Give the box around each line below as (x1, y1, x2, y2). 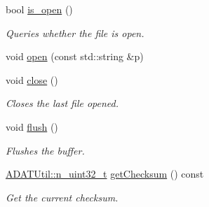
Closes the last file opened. (6, 96, 119, 110)
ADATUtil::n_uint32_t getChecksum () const (6, 166, 204, 181)
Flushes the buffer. (6, 143, 85, 157)
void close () (6, 72, 58, 87)
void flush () (6, 119, 58, 134)
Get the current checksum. (6, 190, 119, 204)
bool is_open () (6, 2, 73, 16)
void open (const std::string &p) (6, 49, 144, 64)
